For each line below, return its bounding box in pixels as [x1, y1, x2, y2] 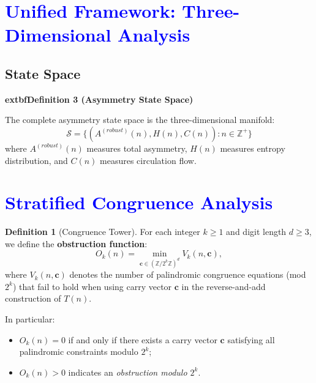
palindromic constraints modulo [19, 345, 138, 358]
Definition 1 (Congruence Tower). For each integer [5, 225, 200, 238]
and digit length [226, 225, 287, 238]
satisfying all [227, 333, 275, 346]
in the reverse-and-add [181, 280, 266, 292]
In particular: [5, 313, 55, 325]
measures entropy [220, 141, 285, 154]
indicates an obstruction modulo [68, 365, 187, 378]
